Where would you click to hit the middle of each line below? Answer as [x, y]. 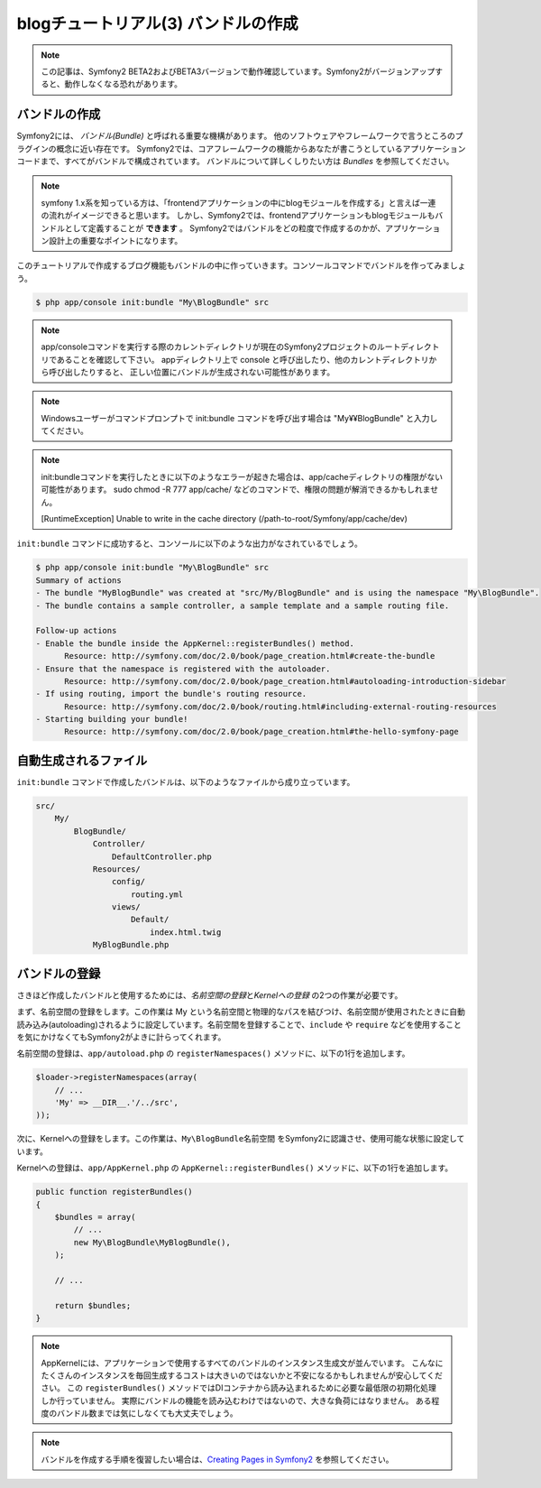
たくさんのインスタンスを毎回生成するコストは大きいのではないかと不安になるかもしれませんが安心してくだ [242, 1375]
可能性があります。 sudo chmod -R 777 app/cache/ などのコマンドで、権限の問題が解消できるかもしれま [236, 490]
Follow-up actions [76, 631]
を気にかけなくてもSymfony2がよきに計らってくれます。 [121, 1037]
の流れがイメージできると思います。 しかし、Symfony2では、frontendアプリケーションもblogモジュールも [238, 216]
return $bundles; [93, 1305]
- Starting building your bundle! [112, 719]
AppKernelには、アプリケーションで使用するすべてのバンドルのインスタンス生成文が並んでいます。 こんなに [242, 1363]
